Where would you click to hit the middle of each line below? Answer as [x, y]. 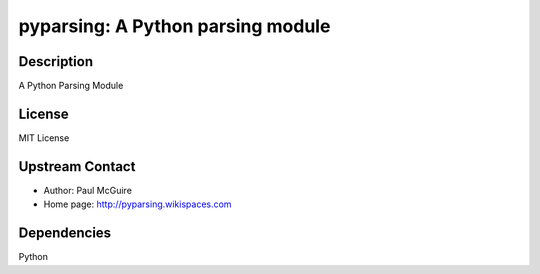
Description [56, 61]
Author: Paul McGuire [87, 190]
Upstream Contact [77, 166]
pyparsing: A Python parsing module [174, 26]
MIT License [44, 137]
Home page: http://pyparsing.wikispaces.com [137, 204]
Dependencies [65, 233]
